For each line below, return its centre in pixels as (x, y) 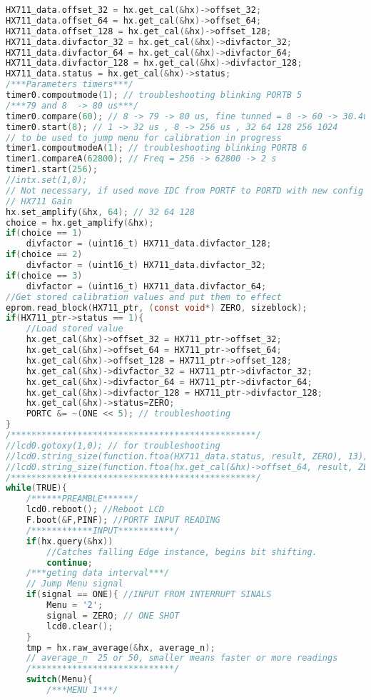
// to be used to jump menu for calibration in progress (144, 137)
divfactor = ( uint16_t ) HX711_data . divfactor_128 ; (149, 244)
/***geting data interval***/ (98, 573)
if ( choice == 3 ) (44, 275)
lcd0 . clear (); (80, 626)
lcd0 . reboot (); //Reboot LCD (95, 510)
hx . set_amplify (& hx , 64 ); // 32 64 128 (100, 212)
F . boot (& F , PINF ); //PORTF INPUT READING (123, 520)
